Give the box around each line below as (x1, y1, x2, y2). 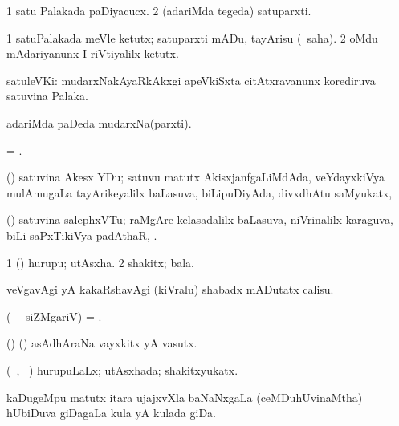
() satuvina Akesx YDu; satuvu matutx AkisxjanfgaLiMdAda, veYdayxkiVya (6, 168, 385, 185)
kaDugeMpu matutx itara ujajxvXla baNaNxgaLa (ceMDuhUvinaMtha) (6, 388, 363, 405)
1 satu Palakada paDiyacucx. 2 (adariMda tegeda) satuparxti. (6, 2, 311, 18)
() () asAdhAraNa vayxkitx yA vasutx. (6, 335, 197, 351)
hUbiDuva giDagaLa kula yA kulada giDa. (6, 404, 216, 421)
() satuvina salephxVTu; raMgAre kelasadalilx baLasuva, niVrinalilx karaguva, (6, 211, 393, 228)
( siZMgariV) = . (6, 307, 102, 324)
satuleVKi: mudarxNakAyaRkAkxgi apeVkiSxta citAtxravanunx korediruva (6, 71, 376, 88)
